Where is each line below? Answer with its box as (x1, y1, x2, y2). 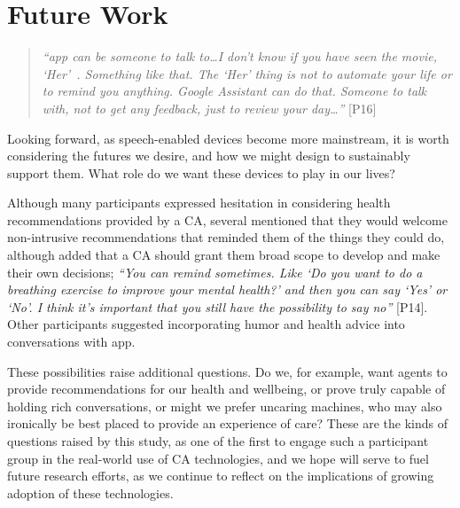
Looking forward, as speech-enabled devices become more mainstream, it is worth (7, 129, 449, 147)
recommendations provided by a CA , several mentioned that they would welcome (7, 210, 448, 229)
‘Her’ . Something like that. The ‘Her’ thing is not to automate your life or (42, 64, 452, 82)
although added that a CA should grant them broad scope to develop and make (7, 246, 441, 264)
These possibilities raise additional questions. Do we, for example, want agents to (7, 362, 448, 380)
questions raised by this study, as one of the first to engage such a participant (7, 432, 429, 449)
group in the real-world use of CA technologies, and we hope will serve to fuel (7, 449, 429, 467)
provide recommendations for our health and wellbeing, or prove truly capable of (7, 379, 446, 398)
